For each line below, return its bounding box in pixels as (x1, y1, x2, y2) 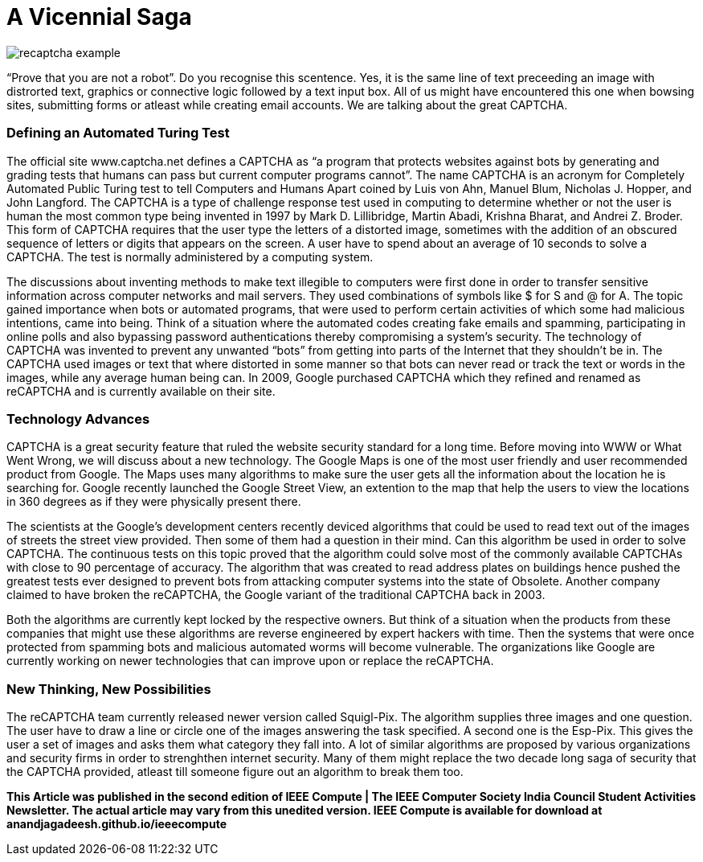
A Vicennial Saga (6, 3, 192, 31)
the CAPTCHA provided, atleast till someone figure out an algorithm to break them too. (6, 765, 464, 778)
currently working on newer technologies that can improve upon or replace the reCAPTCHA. (6, 654, 494, 668)
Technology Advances (6, 410, 150, 427)
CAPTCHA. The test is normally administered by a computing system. (6, 249, 374, 264)
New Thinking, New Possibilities (6, 680, 211, 697)
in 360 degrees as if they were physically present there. (6, 495, 301, 509)
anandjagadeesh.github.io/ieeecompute (6, 817, 227, 831)
